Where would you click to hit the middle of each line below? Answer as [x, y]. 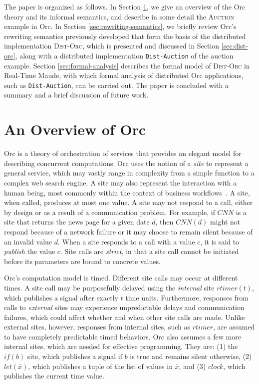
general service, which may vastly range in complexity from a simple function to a [129, 173]
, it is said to [220, 241]
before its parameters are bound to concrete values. [82, 261]
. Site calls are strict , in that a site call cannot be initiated [149, 251]
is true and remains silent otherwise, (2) [191, 356]
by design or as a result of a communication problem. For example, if [110, 212]
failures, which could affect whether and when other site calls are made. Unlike [125, 317]
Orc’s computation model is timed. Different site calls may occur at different [121, 278]
